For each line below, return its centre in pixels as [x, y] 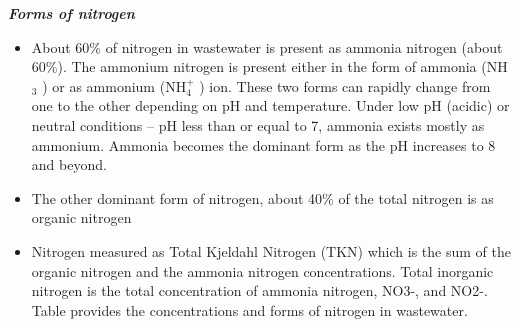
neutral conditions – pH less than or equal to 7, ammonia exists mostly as [258, 124]
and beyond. [69, 164]
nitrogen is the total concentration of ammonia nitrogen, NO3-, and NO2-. [259, 290]
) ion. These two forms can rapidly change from [345, 85]
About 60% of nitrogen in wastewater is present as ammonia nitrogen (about [267, 46]
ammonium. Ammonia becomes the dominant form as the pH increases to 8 [263, 144]
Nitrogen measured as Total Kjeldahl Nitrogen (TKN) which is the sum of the [271, 250]
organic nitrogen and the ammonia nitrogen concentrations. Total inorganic [262, 270]
